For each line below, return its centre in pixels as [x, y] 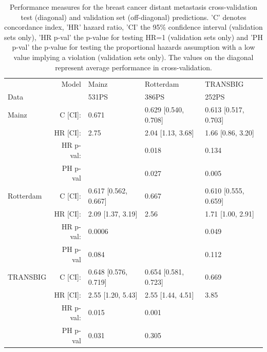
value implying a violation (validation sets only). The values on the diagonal [133, 57]
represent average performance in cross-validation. [133, 67]
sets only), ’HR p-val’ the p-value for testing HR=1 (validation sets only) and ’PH [133, 37]
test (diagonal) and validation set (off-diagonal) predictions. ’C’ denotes [133, 17]
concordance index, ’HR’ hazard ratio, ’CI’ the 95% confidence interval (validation [133, 27]
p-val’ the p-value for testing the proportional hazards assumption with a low [133, 47]
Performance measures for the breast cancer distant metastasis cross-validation [133, 7]
